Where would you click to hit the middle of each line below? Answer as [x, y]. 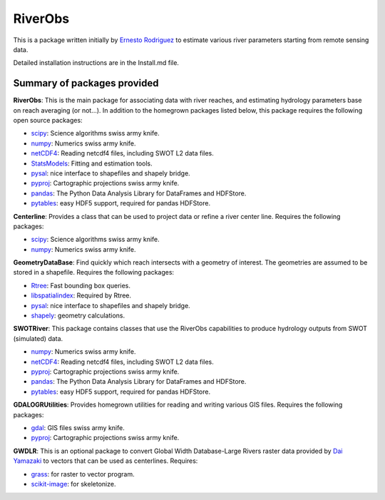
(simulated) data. [38, 338]
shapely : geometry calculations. [78, 316]
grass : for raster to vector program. [83, 474]
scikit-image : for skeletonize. [73, 484]
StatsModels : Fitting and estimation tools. [92, 163]
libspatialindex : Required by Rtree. [81, 295]
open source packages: [48, 121]
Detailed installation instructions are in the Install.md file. [96, 63]
